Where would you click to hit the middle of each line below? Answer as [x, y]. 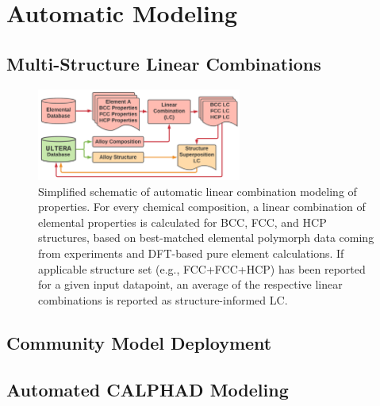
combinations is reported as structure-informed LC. [163, 299]
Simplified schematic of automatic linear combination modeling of [198, 191]
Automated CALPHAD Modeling [148, 389]
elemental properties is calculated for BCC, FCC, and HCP [182, 222]
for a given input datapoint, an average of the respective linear [190, 284]
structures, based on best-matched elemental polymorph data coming [206, 237]
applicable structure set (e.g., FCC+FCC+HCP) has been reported [202, 268]
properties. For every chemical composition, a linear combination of [202, 207]
